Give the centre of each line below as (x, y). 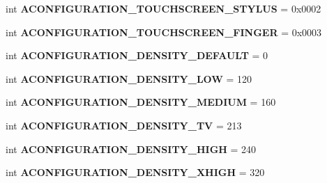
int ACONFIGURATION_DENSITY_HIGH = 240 (131, 149)
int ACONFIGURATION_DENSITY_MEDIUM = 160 (141, 102)
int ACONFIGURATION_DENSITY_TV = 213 (124, 125)
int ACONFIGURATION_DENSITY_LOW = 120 (129, 78)
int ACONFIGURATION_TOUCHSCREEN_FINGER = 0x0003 (164, 32)
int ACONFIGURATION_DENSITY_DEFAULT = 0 (137, 55)
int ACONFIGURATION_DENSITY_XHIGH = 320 (135, 172)
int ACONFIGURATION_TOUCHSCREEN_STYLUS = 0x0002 (163, 8)
